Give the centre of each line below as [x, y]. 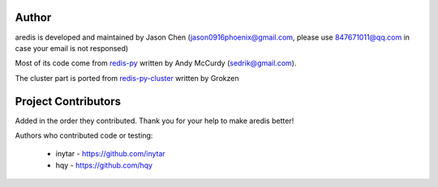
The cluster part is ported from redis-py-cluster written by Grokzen [127, 78]
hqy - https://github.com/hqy [104, 165]
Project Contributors [68, 101]
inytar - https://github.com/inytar [110, 154]
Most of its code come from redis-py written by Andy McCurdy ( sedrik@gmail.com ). [156, 63]
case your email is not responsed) [72, 48]
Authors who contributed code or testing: [84, 135]
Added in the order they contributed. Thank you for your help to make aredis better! [155, 121]
